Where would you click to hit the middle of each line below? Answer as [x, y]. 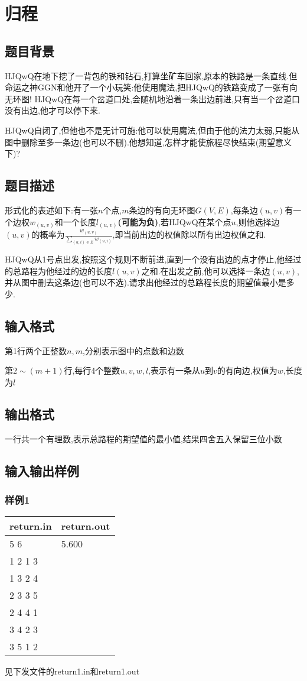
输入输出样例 [42, 470]
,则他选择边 [258, 221]
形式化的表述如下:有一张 [51, 210]
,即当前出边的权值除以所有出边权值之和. [189, 234]
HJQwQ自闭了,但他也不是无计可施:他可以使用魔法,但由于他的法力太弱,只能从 [152, 130]
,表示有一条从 [174, 370]
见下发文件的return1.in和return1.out [72, 671]
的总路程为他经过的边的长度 [58, 270]
